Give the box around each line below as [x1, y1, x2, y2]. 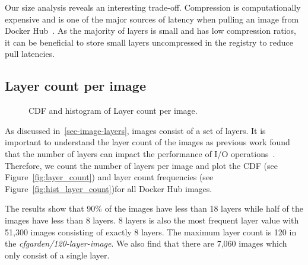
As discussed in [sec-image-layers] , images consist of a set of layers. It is [5, 124, 266, 136]
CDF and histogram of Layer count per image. [28, 104, 198, 117]
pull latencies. [5, 47, 55, 60]
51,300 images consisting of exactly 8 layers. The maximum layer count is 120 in [5, 225, 297, 238]
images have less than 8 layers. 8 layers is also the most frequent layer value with [5, 213, 299, 226]
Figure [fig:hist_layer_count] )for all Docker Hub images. [5, 182, 212, 194]
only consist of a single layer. [5, 248, 110, 261]
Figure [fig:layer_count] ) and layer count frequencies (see [5, 171, 214, 183]
